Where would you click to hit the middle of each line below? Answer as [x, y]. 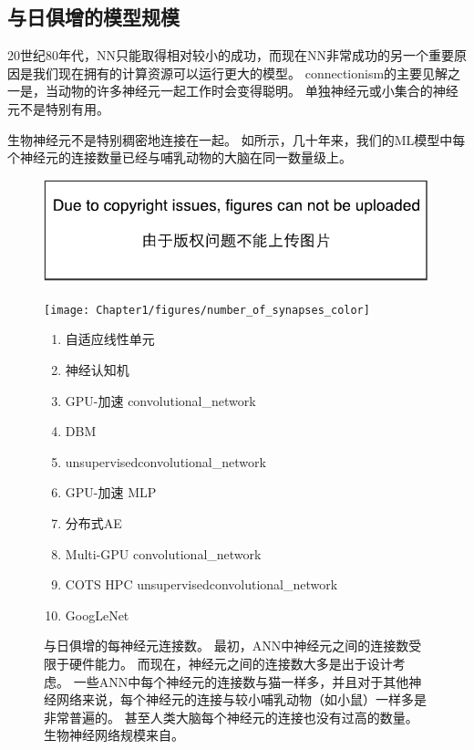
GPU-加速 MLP [111, 492]
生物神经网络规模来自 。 [114, 735]
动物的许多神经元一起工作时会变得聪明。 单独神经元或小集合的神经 [258, 91]
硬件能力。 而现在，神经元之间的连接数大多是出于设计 [231, 663]
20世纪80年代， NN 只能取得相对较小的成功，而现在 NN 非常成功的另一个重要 [231, 55]
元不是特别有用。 [58, 108]
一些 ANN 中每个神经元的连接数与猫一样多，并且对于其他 [241, 681]
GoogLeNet [97, 615]
